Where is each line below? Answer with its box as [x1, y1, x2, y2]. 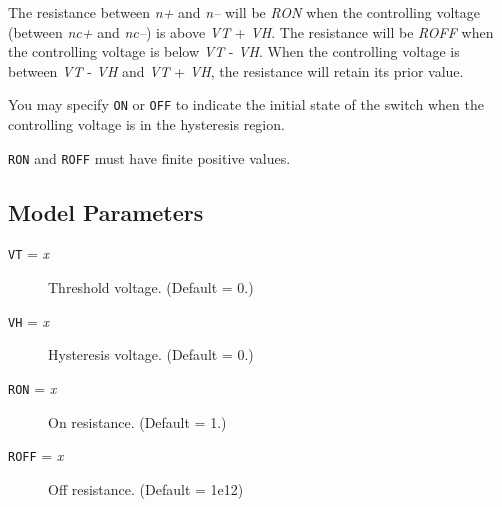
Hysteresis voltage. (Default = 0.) [48, 344, 254, 365]
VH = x [8, 310, 50, 331]
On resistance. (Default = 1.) [48, 411, 227, 432]
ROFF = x [8, 445, 64, 466]
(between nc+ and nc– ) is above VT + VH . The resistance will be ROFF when [8, 21, 494, 42]
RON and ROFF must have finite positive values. [8, 147, 291, 168]
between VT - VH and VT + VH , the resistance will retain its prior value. [8, 60, 464, 81]
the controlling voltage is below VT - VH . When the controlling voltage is [8, 41, 460, 62]
